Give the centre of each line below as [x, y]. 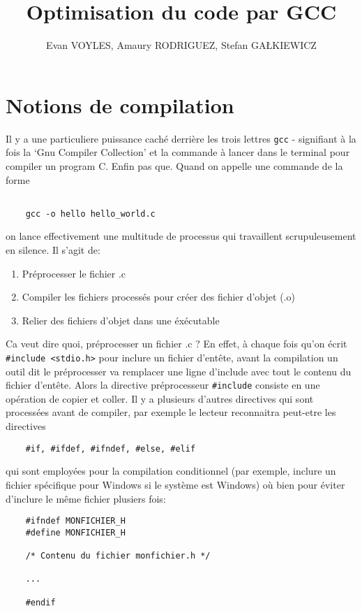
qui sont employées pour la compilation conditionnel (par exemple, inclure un [171, 471]
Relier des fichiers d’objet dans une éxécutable [121, 320]
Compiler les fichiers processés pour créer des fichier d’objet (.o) [158, 297]
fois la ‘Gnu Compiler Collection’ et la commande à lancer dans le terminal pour [178, 152]
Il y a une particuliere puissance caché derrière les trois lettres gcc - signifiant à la [181, 138]
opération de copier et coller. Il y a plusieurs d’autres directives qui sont [160, 398]
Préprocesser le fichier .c [74, 273]
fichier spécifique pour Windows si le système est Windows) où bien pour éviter [175, 484]
